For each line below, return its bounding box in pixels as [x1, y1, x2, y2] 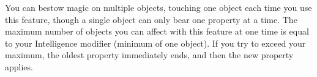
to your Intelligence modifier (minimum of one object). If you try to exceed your [5, 36, 306, 49]
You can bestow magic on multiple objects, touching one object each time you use [5, 1, 312, 13]
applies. [5, 60, 33, 73]
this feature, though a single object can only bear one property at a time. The [5, 13, 297, 25]
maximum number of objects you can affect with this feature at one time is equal [5, 25, 309, 38]
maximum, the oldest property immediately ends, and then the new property [5, 49, 294, 61]
